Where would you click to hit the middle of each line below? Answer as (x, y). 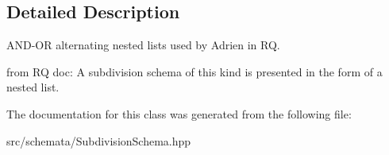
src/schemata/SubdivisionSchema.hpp (99, 140)
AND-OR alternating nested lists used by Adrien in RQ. (143, 45)
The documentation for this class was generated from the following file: (179, 113)
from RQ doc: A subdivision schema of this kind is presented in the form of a (194, 71)
